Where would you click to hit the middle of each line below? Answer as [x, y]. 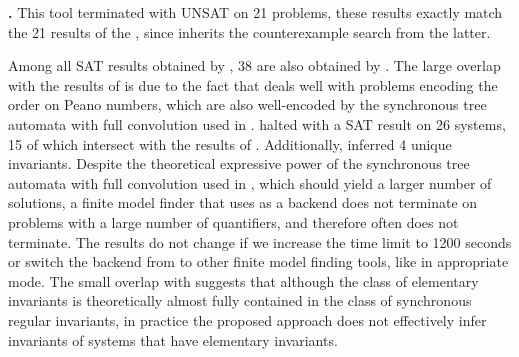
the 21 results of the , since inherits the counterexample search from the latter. [249, 31]
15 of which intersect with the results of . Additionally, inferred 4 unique [230, 143]
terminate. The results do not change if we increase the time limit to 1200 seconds [260, 241]
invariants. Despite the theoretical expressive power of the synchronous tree [239, 163]
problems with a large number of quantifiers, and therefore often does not [233, 221]
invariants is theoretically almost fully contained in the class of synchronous [240, 300]
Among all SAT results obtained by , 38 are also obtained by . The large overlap [254, 65]
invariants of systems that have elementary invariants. [173, 339]
